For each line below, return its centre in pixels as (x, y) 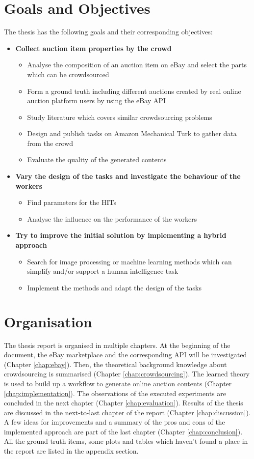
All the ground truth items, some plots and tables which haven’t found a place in (126, 441)
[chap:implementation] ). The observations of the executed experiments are (115, 393)
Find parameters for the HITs (72, 202)
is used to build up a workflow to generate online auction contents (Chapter (118, 383)
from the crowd (50, 143)
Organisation (48, 321)
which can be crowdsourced (68, 74)
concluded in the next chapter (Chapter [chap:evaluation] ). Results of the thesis (124, 403)
